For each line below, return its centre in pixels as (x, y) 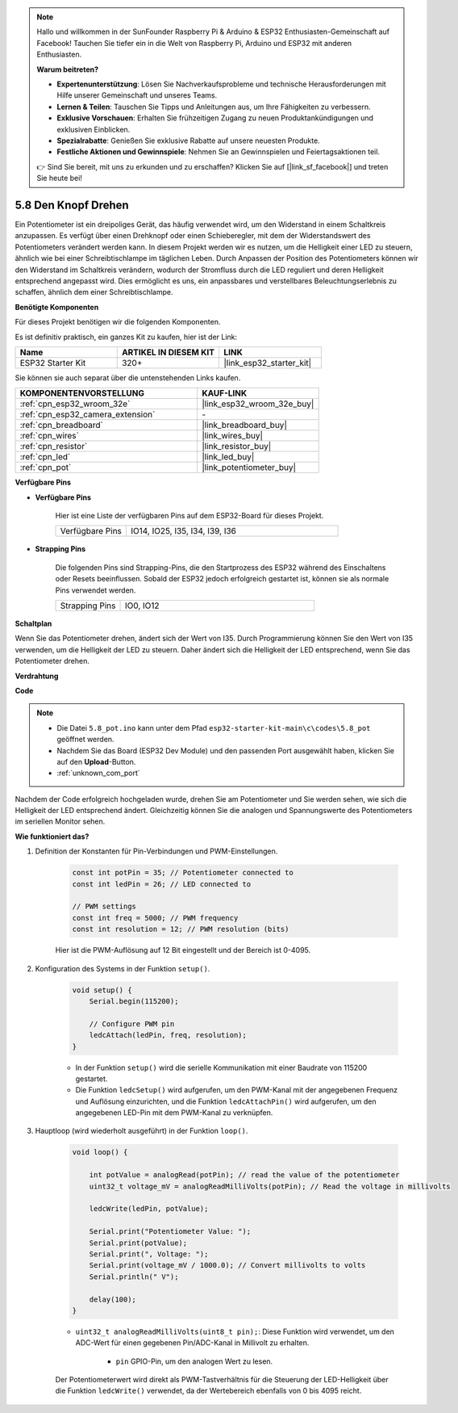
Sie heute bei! (59, 178)
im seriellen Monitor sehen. (60, 822)
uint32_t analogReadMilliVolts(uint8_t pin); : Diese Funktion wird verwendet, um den (235, 1331)
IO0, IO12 (142, 606)
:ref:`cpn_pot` (46, 468)
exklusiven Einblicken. (94, 129)
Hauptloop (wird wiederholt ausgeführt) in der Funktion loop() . (142, 1131)
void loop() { (100, 1152)
